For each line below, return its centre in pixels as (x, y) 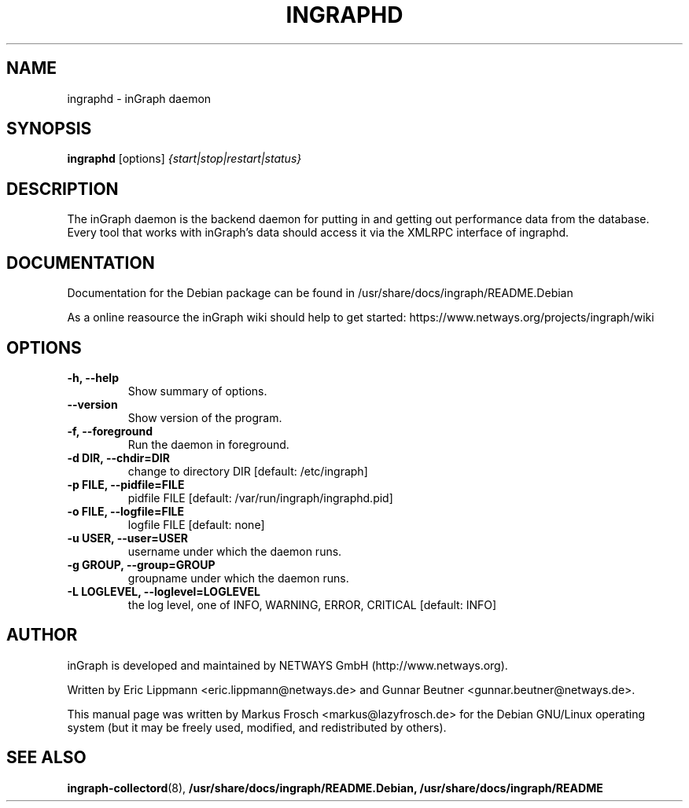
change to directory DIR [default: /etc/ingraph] (248, 471)
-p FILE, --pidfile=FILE (126, 484)
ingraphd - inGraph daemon (139, 98)
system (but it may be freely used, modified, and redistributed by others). (257, 727)
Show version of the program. (205, 417)
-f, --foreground (110, 431)
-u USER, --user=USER (127, 538)
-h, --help (93, 377)
